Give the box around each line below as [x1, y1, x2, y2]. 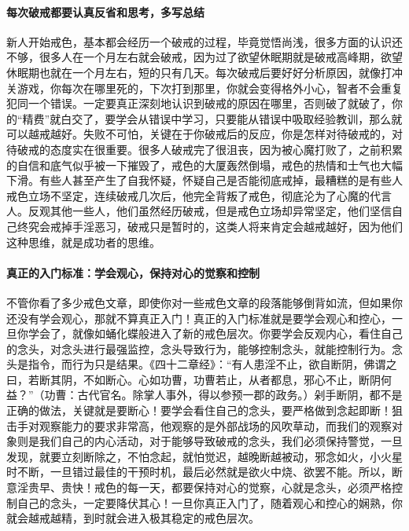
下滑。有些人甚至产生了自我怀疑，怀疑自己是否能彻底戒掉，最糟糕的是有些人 [6, 172, 403, 189]
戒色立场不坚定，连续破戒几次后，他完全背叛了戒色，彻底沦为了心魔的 [6, 187, 370, 203]
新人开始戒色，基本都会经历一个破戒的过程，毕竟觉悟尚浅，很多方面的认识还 [6, 33, 403, 49]
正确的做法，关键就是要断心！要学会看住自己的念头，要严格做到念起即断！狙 [6, 402, 403, 419]
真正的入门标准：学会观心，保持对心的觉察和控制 [6, 264, 260, 280]
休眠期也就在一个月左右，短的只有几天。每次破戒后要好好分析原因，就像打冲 [6, 64, 403, 80]
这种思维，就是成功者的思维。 [6, 233, 160, 250]
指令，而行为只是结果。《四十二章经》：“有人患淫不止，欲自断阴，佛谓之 [28, 356, 397, 372]
